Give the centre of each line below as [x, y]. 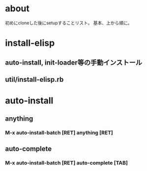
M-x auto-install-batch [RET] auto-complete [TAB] [66, 163]
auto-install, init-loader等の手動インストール [74, 62]
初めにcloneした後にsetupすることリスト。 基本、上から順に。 [69, 23]
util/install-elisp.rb [34, 79]
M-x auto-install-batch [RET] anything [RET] [59, 133]
